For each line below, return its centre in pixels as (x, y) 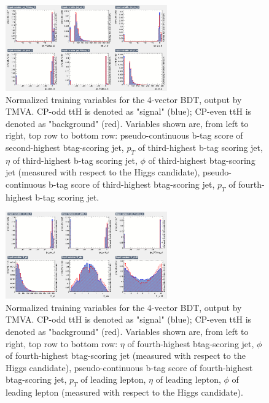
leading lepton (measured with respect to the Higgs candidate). (124, 392)
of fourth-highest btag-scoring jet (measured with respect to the (126, 355)
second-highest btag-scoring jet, (65, 147)
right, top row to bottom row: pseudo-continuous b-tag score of (124, 135)
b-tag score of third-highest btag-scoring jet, (132, 184)
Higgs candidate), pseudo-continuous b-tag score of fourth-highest (129, 367)
